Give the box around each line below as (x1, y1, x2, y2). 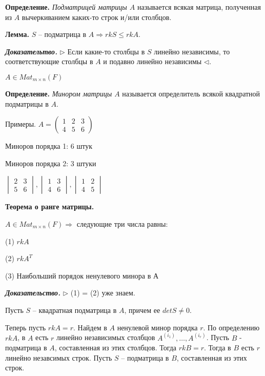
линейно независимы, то (154, 46, 230, 56)
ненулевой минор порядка (117, 322, 198, 332)
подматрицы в (5, 98, 49, 109)
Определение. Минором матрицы (5, 88, 112, 98)
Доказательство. (5, 287, 61, 298)
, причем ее (124, 304, 160, 315)
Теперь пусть (5, 322, 46, 332)
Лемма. (5, 29, 29, 39)
